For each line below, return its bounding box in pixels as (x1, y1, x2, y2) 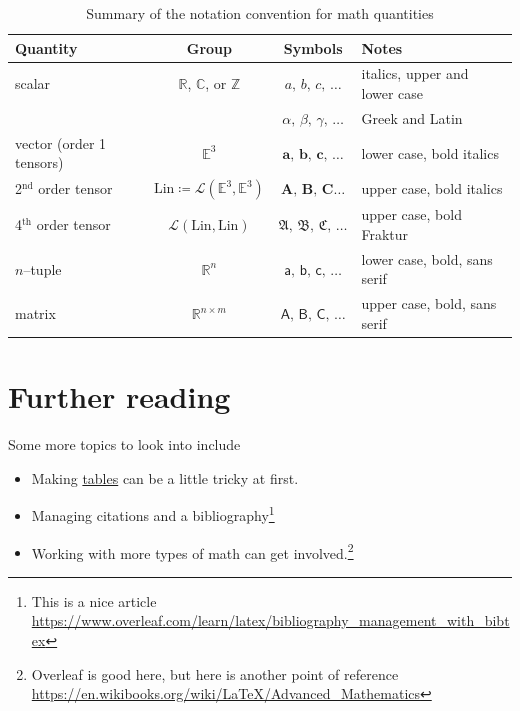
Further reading (8, 376, 231, 417)
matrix (15, 303, 56, 324)
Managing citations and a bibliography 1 (31, 502, 275, 525)
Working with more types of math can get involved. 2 (31, 539, 354, 563)
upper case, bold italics (361, 178, 503, 199)
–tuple (23, 258, 62, 279)
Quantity (15, 37, 78, 58)
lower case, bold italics (361, 142, 499, 163)
